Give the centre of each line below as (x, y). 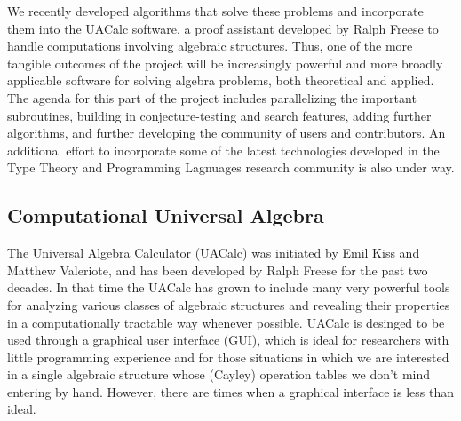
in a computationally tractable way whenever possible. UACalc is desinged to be (226, 322)
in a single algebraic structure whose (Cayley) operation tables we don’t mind (219, 374)
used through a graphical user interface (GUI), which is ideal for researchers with (228, 340)
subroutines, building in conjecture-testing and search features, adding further (219, 115)
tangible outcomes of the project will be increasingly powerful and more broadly (225, 63)
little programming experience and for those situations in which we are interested (228, 357)
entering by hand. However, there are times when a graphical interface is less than (230, 391)
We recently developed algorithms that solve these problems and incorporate (215, 11)
